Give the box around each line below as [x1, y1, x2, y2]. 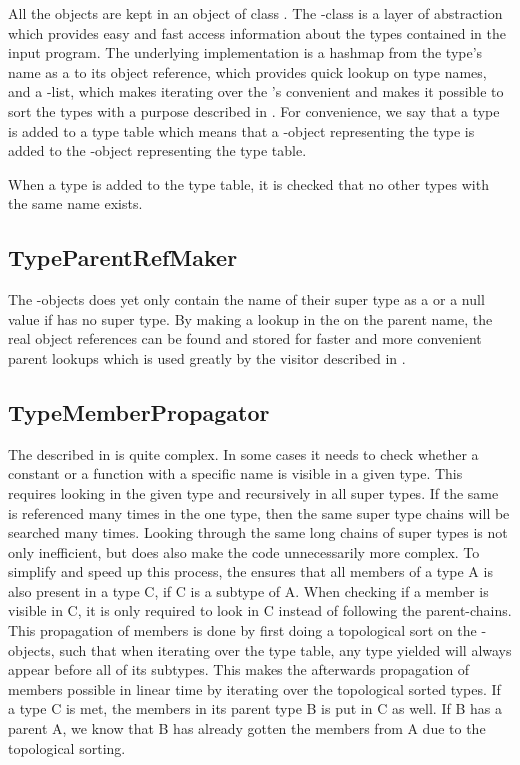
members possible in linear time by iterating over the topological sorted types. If [8, 678, 501, 699]
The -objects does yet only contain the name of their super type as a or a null [8, 289, 485, 310]
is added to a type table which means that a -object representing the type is [8, 120, 475, 141]
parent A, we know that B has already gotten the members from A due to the [8, 718, 486, 739]
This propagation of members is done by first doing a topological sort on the [8, 620, 477, 641]
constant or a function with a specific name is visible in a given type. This [8, 463, 463, 484]
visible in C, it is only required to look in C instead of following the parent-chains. [8, 600, 512, 621]
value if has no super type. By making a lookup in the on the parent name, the [8, 308, 493, 329]
